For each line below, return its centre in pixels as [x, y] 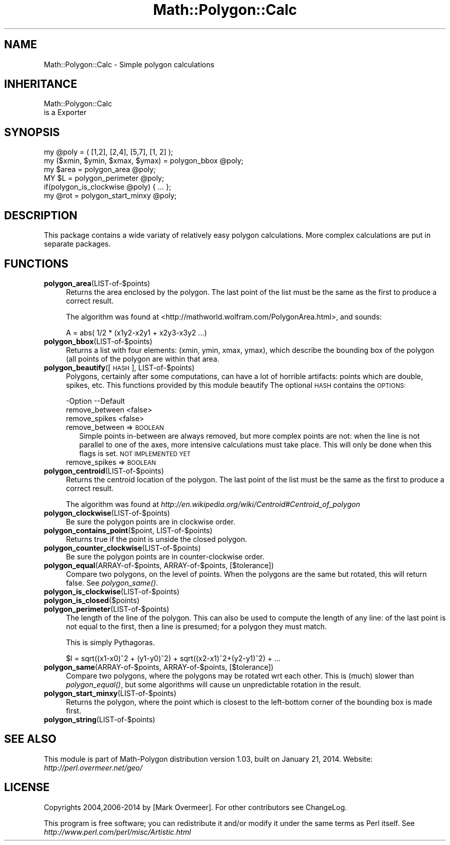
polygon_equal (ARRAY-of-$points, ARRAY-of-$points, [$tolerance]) [159, 565]
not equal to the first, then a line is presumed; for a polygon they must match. [196, 626]
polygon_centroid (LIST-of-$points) [104, 471]
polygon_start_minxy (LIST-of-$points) [110, 693]
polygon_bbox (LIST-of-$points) [98, 341]
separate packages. [77, 244]
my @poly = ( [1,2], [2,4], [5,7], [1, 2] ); [109, 152]
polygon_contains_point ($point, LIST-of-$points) [128, 530]
